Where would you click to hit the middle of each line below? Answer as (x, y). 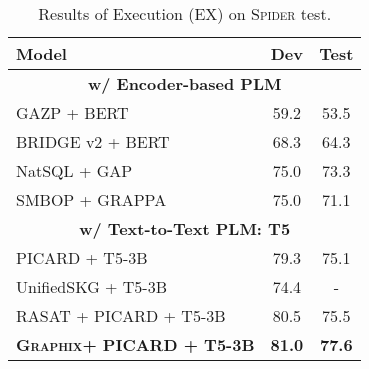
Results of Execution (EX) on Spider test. (185, 13)
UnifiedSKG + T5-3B (92, 286)
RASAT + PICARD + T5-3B (121, 315)
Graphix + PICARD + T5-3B (135, 344)
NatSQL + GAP (74, 170)
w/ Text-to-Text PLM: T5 (185, 228)
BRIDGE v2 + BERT (93, 141)
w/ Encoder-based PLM (184, 83)
